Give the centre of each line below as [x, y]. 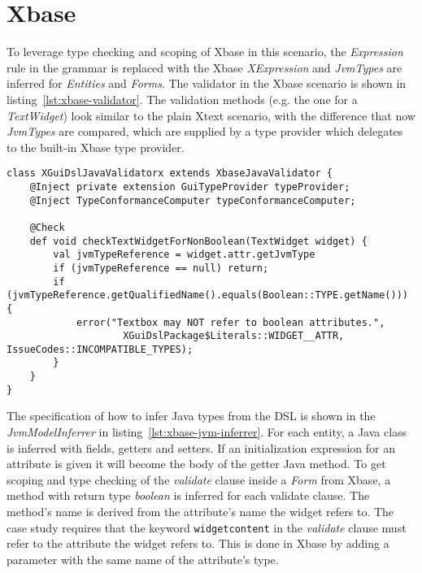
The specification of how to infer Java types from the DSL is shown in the [191, 416]
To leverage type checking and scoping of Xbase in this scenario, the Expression [205, 52]
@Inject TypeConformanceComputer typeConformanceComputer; [193, 200]
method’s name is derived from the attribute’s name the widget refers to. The [200, 511]
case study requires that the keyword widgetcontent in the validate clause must [207, 527]
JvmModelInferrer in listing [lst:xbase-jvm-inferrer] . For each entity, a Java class [207, 432]
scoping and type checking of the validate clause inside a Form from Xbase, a [199, 479]
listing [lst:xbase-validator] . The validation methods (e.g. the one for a [182, 99]
